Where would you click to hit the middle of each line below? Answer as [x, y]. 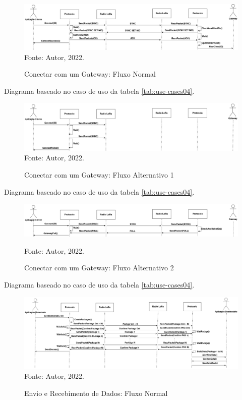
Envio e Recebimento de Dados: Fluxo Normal [96, 393]
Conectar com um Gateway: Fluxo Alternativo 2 [99, 268]
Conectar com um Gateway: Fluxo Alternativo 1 [99, 175]
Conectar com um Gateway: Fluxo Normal [90, 74]
